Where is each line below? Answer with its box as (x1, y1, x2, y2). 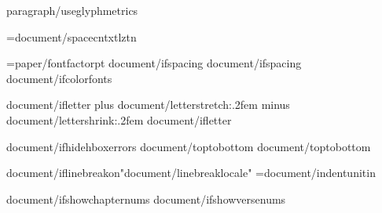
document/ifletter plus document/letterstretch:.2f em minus (6, 96, 290, 113)
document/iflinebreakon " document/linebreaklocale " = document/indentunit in (6, 164, 376, 181)
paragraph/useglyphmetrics (6, 2, 138, 18)
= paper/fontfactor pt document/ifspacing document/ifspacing (6, 55, 302, 71)
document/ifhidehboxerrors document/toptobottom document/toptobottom (6, 138, 371, 154)
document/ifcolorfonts (6, 70, 112, 86)
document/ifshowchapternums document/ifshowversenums (6, 190, 286, 207)
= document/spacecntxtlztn (6, 28, 137, 45)
